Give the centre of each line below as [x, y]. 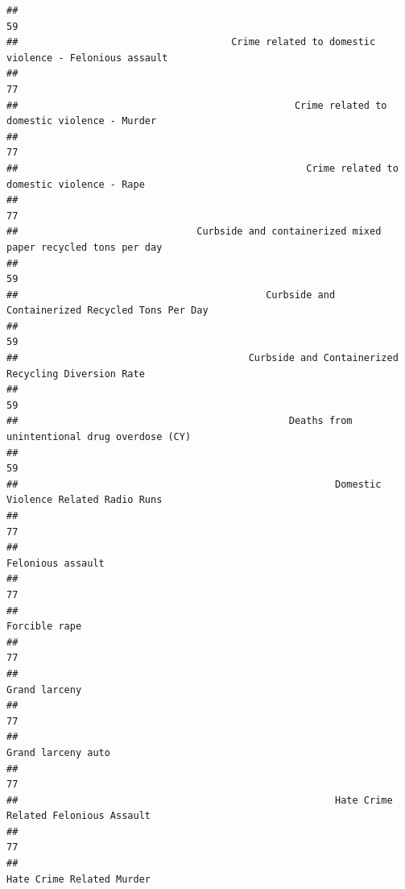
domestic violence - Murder [82, 121]
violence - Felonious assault [87, 58]
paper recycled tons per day [85, 247]
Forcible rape [44, 627]
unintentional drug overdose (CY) [99, 437]
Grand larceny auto [58, 752]
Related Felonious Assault [79, 816]
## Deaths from [180, 421]
